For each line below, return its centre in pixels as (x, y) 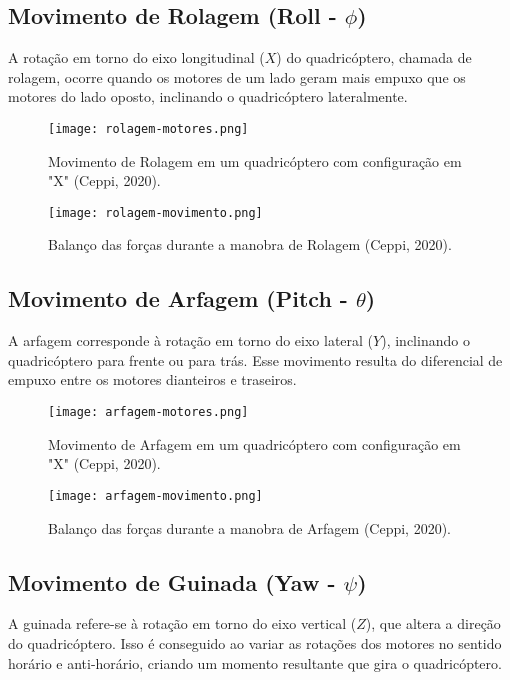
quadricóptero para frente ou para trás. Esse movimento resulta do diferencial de (255, 359)
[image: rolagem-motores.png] (148, 128)
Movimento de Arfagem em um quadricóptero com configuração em (254, 443)
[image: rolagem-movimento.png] (155, 212)
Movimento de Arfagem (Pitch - (178, 298)
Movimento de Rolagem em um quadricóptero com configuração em (255, 160)
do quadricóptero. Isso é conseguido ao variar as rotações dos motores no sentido (255, 642)
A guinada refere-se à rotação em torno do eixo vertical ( (182, 623)
